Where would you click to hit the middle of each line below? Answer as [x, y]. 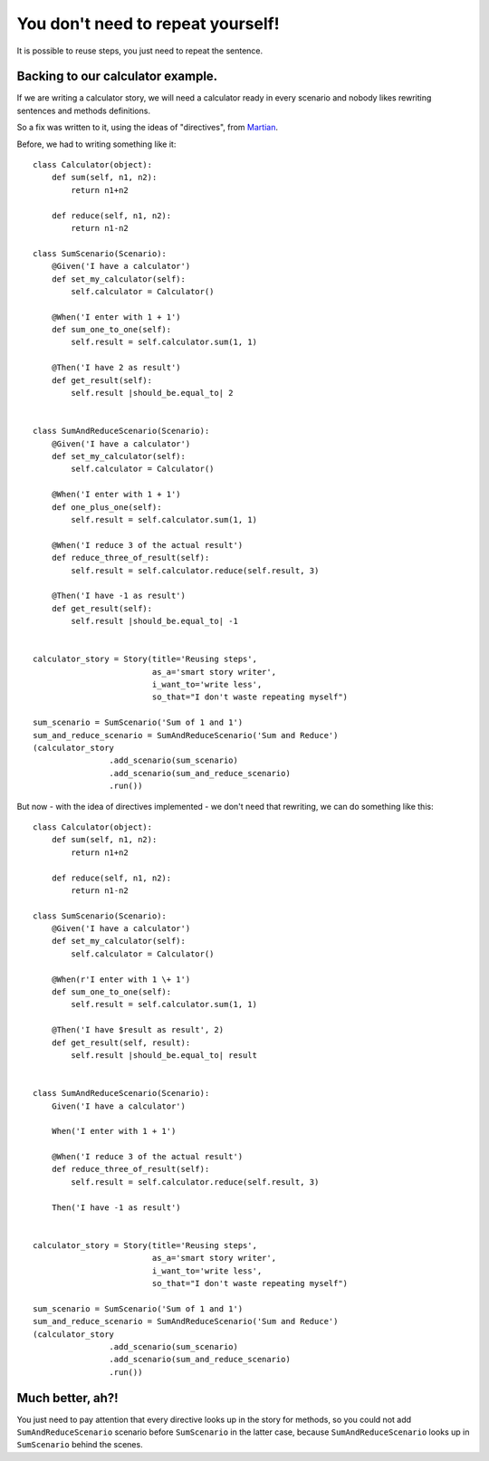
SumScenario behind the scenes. [80, 1445]
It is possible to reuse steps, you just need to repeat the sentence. [140, 51]
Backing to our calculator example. [117, 77]
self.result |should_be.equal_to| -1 [155, 621]
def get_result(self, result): [121, 1043]
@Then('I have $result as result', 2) [138, 1030]
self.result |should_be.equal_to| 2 [153, 393]
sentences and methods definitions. [84, 111]
